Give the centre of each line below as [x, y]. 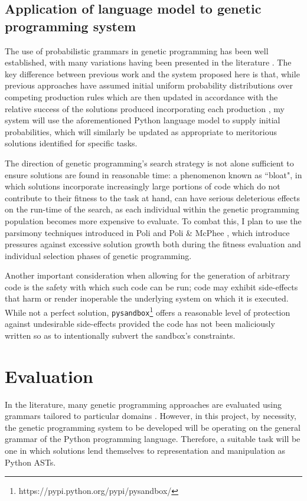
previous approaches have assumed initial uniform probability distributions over [149, 85]
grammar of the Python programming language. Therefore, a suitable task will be [153, 439]
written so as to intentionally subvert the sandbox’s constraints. [120, 335]
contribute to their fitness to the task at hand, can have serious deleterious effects [152, 197]
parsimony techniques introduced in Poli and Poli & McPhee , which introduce [147, 232]
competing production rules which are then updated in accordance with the [141, 96]
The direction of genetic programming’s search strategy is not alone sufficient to [149, 163]
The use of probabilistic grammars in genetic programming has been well [137, 50]
